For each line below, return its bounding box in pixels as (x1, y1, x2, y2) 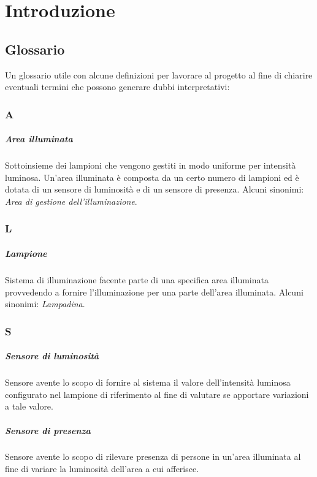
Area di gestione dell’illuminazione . (5, 194, 137, 207)
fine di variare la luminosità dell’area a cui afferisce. (5, 462, 199, 475)
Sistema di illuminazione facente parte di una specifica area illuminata (5, 273, 269, 286)
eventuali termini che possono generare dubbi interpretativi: (5, 80, 230, 93)
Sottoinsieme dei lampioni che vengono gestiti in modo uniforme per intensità (5, 159, 296, 172)
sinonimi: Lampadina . (5, 297, 85, 310)
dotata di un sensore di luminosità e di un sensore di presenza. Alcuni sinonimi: (5, 183, 304, 196)
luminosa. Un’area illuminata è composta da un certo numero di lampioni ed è (5, 170, 299, 183)
